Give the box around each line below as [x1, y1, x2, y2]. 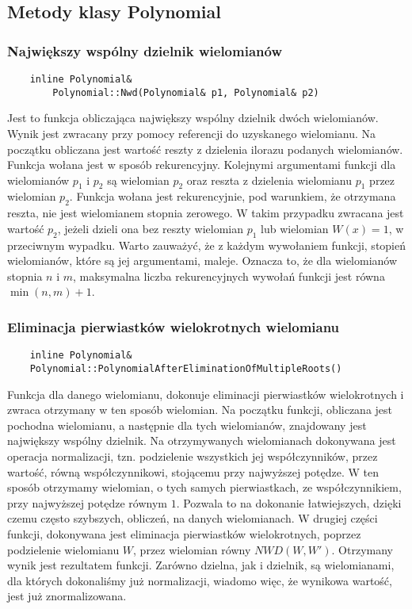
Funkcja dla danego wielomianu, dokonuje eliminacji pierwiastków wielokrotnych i [7, 385, 404, 402]
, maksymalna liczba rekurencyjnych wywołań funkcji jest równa [73, 267, 385, 284]
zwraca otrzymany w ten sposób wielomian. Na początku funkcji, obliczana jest [7, 401, 393, 418]
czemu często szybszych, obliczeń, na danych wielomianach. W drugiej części [7, 510, 378, 527]
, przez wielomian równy [133, 541, 251, 557]
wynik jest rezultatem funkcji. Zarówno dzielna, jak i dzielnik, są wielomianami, [7, 557, 395, 573]
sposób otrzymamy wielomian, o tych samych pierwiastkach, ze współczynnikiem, [7, 479, 402, 496]
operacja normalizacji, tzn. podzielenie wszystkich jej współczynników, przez [7, 447, 378, 464]
